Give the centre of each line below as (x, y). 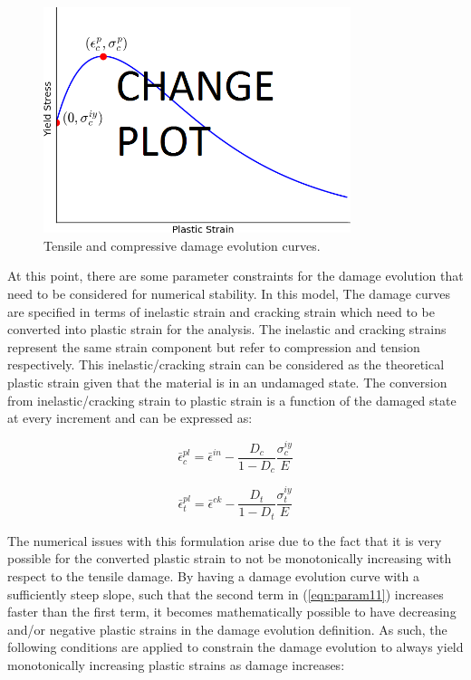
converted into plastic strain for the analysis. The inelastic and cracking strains (227, 329)
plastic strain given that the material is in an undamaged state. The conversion (227, 383)
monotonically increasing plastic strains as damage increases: (176, 664)
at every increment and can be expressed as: (130, 418)
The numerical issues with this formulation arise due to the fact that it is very (225, 540)
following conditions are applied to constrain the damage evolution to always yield (235, 647)
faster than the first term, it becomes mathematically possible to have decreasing (232, 612)
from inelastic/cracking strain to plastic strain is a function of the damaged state (232, 400)
